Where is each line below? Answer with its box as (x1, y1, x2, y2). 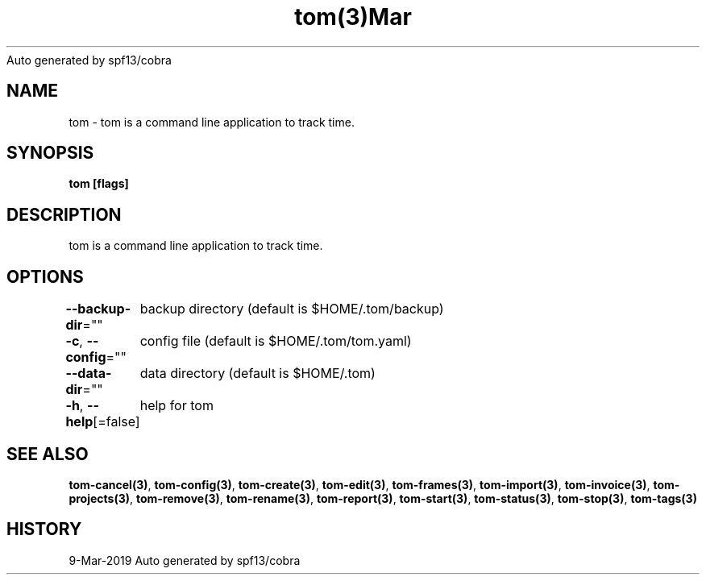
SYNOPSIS (6, 143, 94, 164)
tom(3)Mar (294, 3, 412, 31)
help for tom (139, 397, 214, 414)
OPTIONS (6, 266, 84, 287)
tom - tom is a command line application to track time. (69, 114, 355, 129)
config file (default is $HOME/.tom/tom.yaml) (139, 333, 412, 350)
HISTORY (6, 519, 82, 540)
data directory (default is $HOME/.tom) (139, 365, 376, 382)
